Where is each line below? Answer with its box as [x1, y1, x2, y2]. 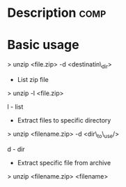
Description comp [7, 5, 107, 21]
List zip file [17, 75, 49, 83]
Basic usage [7, 37, 79, 53]
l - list [7, 102, 24, 111]
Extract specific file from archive [17, 158, 111, 167]
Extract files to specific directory [17, 116, 111, 124]
